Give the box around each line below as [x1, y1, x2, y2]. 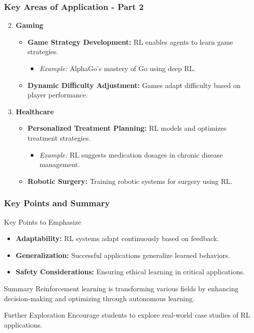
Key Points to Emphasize [4, 216, 81, 227]
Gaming [15, 20, 44, 30]
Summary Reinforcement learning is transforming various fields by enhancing [4, 283, 239, 293]
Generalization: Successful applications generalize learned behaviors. [15, 250, 230, 260]
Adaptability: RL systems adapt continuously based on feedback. [15, 233, 219, 244]
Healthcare [15, 106, 54, 116]
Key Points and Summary [4, 197, 110, 209]
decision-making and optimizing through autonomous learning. [4, 293, 195, 303]
